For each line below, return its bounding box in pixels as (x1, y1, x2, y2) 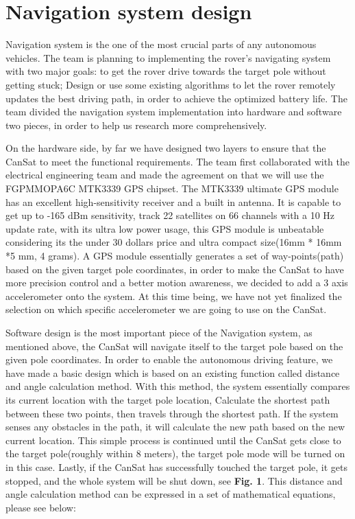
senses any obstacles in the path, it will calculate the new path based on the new (5, 419, 345, 434)
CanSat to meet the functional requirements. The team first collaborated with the (5, 154, 350, 168)
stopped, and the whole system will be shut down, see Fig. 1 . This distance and (5, 473, 343, 487)
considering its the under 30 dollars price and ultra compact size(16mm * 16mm (5, 235, 342, 249)
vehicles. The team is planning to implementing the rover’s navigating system (5, 50, 331, 65)
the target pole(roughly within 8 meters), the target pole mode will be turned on (5, 446, 345, 461)
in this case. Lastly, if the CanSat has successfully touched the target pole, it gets (5, 459, 347, 474)
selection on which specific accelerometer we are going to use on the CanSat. (5, 302, 327, 316)
